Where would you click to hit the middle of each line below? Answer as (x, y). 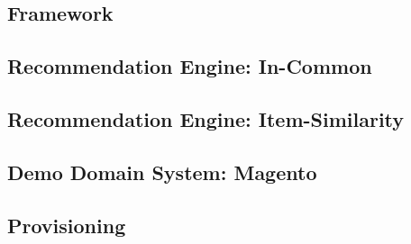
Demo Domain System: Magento (162, 172)
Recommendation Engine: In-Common (190, 66)
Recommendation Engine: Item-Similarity (206, 118)
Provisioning (67, 225)
